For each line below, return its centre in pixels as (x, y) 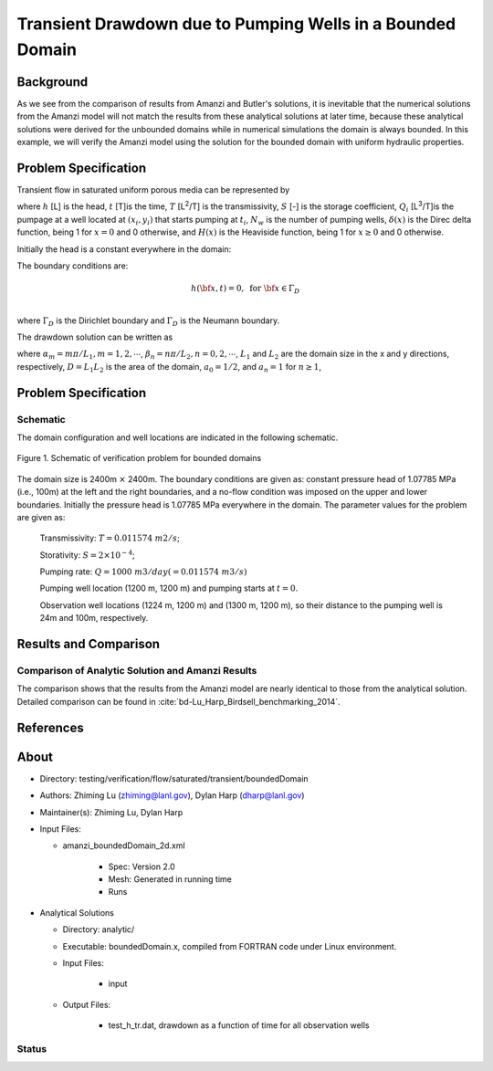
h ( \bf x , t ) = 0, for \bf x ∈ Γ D (245, 289)
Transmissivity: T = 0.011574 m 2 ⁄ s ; (110, 538)
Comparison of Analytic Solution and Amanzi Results (137, 671)
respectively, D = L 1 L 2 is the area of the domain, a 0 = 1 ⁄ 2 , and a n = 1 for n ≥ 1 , (169, 367)
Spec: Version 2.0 (142, 866)
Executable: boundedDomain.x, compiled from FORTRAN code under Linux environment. (230, 946)
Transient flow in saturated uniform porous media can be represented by (153, 189)
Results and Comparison (88, 644)
